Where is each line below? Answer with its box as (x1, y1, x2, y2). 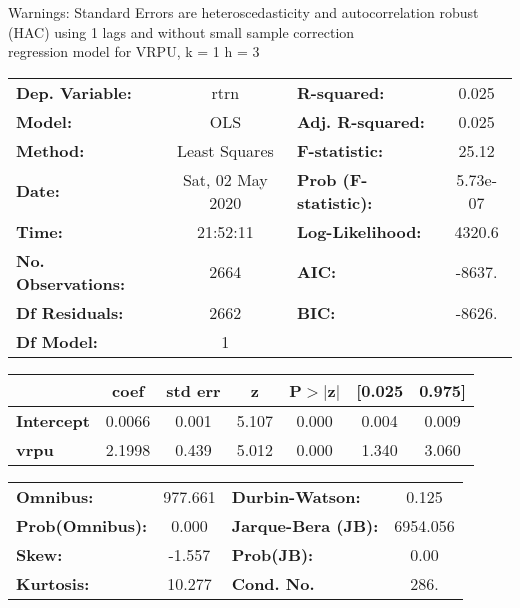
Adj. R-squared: (296, 109, 425, 133)
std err (166, 378, 221, 402)
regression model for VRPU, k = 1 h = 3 (8, 41, 260, 62)
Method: (16, 138, 85, 162)
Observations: (16, 271, 126, 295)
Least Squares (176, 138, 274, 162)
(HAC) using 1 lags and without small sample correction (8, 21, 355, 42)
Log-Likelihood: (296, 219, 422, 243)
